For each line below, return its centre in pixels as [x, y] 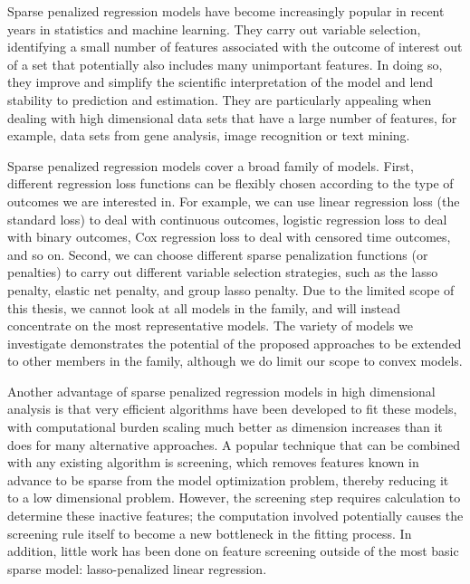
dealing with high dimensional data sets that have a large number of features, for [232, 117]
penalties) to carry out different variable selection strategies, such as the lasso [223, 272]
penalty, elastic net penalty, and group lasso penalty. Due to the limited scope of [231, 289]
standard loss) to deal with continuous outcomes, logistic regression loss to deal [227, 219]
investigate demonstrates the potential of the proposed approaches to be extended [235, 343]
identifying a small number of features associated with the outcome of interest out [235, 47]
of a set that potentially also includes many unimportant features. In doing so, [225, 64]
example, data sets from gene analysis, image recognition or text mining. [209, 135]
